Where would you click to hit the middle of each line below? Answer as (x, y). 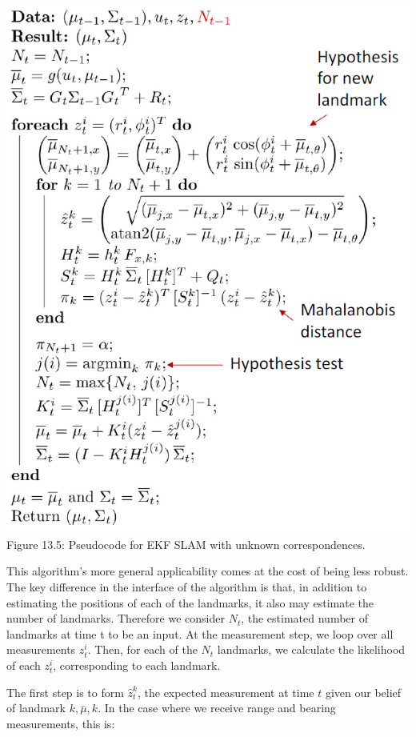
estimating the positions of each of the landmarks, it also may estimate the (190, 602)
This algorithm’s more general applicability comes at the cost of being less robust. (208, 571)
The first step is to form (65, 692)
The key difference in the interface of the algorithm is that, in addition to (187, 587)
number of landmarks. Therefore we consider (116, 618)
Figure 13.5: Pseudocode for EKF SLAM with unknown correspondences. (186, 544)
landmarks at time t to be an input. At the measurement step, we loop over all (200, 633)
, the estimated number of (304, 618)
